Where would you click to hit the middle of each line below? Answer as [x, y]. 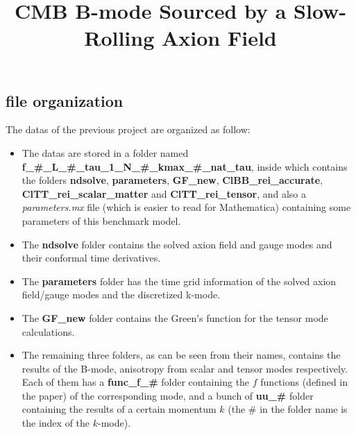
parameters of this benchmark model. [101, 220]
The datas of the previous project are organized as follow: [128, 129]
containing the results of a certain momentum [119, 409]
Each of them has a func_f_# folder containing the [136, 382]
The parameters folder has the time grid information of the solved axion [179, 281]
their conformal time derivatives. [91, 258]
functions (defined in [304, 382]
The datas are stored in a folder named [105, 152]
